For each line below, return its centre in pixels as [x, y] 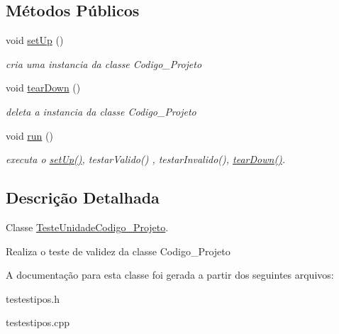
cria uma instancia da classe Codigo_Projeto [104, 63]
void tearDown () [43, 88]
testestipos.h [33, 298]
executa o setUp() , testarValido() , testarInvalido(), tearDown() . [146, 159]
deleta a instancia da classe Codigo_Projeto [101, 111]
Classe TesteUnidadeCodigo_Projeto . [87, 227]
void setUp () [35, 40]
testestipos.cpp [38, 322]
